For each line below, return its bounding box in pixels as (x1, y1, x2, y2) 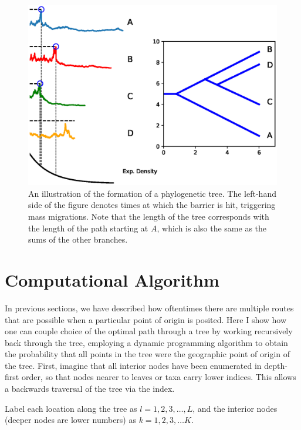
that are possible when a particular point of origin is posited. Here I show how (5, 313, 287, 325)
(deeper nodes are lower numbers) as (5, 414, 136, 426)
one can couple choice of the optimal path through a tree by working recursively (5, 325, 293, 337)
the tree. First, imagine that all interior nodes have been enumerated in (5, 359, 262, 371)
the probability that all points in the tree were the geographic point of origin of (5, 348, 290, 360)
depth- (264, 359, 288, 371)
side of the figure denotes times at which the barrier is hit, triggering (28, 199, 276, 211)
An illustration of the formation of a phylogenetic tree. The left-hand (28, 187, 276, 199)
